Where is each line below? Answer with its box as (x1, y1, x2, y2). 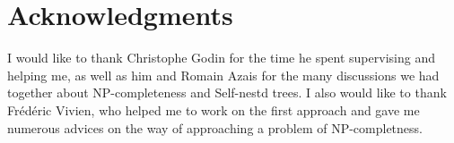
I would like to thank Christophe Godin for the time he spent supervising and (7, 48, 435, 67)
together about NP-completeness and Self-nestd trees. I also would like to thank (7, 83, 447, 102)
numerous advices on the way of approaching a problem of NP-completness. (7, 118, 423, 137)
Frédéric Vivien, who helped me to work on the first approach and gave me (7, 100, 420, 119)
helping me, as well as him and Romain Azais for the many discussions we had (7, 65, 440, 84)
